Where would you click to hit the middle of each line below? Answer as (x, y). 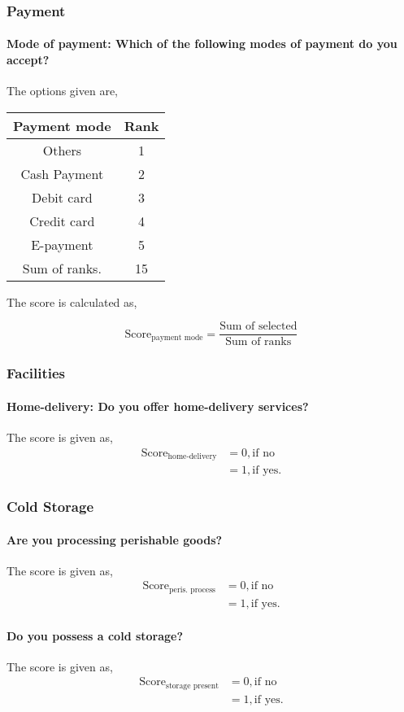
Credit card (62, 221)
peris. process (192, 590)
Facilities (36, 373)
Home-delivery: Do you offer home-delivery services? (158, 406)
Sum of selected (258, 327)
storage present (192, 686)
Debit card (62, 197)
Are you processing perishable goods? (115, 539)
